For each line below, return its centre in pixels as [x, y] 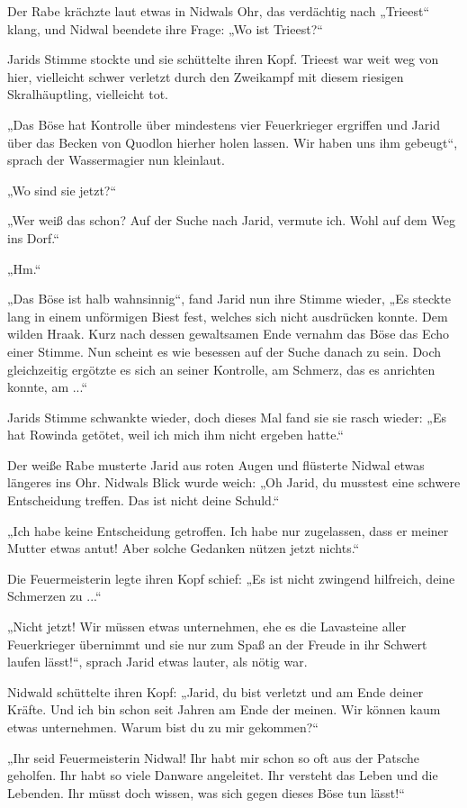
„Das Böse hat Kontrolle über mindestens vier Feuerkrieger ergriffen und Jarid [224, 124]
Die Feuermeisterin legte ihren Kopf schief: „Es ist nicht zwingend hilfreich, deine [231, 578]
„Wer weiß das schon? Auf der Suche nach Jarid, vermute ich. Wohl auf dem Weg [231, 220]
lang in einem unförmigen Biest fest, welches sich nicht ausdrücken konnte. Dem [228, 316]
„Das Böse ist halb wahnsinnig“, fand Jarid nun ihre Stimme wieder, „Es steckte [229, 299]
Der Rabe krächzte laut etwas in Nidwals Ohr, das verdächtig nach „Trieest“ [219, 11]
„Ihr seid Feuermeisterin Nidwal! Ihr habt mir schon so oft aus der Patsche [214, 757]
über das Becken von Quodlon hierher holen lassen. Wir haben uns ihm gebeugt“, [233, 142]
